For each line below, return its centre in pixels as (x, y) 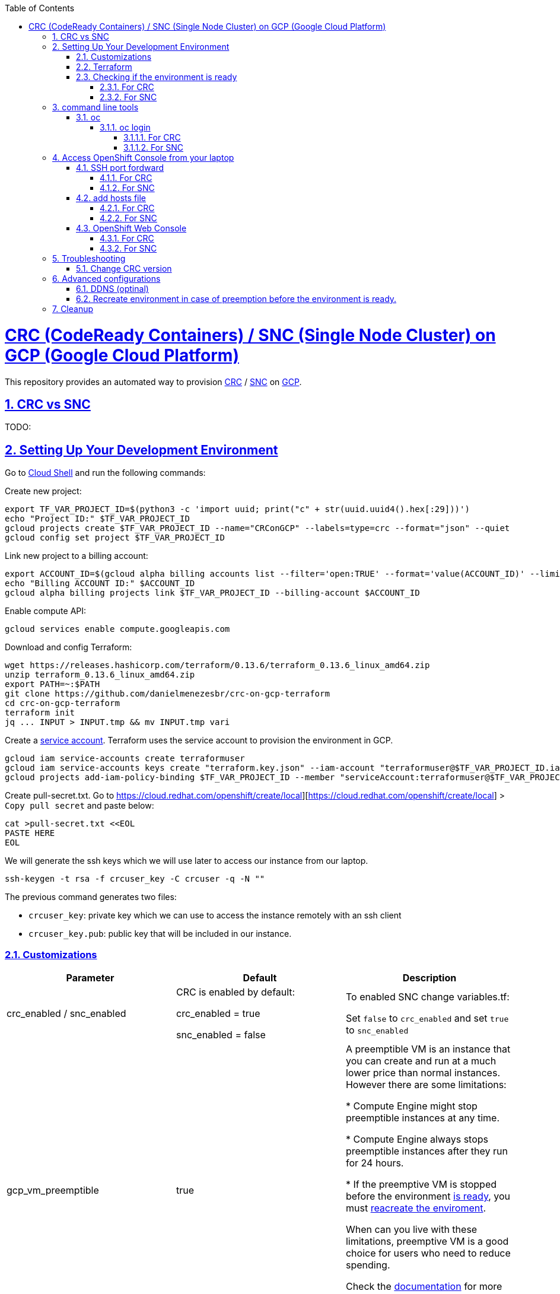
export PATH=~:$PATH (52, 684)
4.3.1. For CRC (127, 238)
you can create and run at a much (421, 1061)
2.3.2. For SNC (128, 97)
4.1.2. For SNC (127, 188)
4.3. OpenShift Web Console (131, 228)
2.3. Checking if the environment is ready (157, 77)
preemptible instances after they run (427, 1151)
